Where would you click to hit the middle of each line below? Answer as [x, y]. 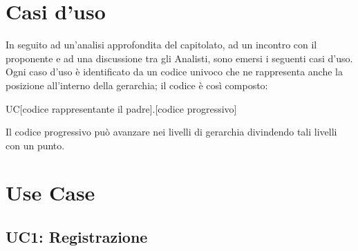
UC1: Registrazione [77, 237]
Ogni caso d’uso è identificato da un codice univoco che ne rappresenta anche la [174, 72]
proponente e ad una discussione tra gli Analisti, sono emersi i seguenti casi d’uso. [179, 58]
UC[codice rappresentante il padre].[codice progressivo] [121, 108]
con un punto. [35, 145]
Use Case [50, 193]
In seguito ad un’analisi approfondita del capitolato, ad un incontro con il [161, 45]
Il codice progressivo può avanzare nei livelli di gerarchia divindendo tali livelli [171, 132]
